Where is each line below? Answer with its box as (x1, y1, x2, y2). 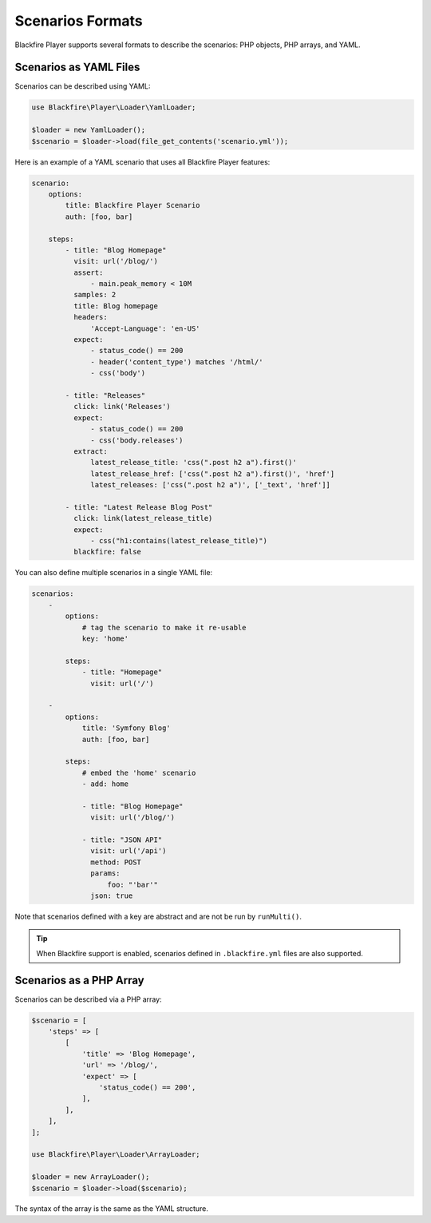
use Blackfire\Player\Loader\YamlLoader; (31, 103, 196, 112)
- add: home (81, 780, 129, 788)
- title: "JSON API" (81, 836, 163, 844)
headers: (73, 312, 108, 322)
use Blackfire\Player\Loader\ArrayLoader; (31, 1150, 200, 1159)
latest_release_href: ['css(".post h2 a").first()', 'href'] (90, 469, 335, 478)
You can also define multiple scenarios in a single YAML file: (14, 568, 213, 578)
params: (90, 869, 121, 878)
